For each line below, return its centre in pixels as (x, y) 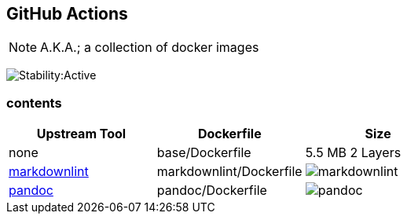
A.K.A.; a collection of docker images (150, 48)
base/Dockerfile (204, 153)
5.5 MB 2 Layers (353, 153)
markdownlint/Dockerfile (229, 172)
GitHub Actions (67, 14)
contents (34, 103)
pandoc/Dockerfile (212, 191)
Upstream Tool (81, 134)
